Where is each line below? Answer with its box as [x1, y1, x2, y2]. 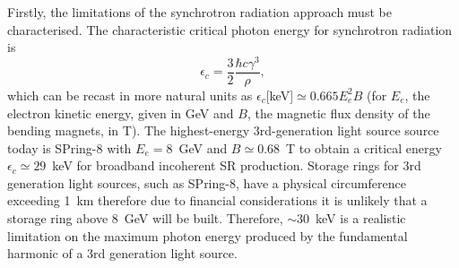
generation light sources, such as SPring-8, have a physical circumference [7, 173, 406, 192]
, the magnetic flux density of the [247, 103, 430, 122]
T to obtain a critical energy [286, 138, 442, 157]
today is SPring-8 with [7, 138, 132, 157]
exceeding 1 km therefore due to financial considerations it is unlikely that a [7, 191, 428, 210]
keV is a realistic [316, 209, 406, 228]
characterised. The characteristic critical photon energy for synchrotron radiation [7, 20, 453, 39]
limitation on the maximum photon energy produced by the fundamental [7, 226, 408, 245]
